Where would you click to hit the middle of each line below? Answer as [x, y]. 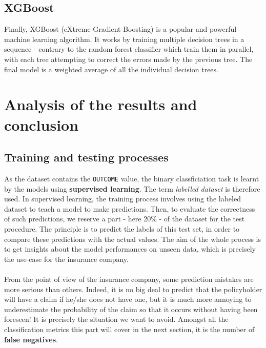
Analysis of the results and [101, 104]
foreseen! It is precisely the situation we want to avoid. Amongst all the [116, 319]
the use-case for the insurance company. [66, 259]
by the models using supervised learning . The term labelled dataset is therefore [132, 188]
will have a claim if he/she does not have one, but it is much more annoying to [128, 299]
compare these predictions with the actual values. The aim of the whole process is [133, 239]
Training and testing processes [86, 157]
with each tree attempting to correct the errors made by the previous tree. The [128, 59]
